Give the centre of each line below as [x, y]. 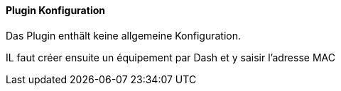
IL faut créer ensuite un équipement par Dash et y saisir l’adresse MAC [170, 57]
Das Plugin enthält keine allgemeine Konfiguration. [123, 35]
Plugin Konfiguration [55, 10]
